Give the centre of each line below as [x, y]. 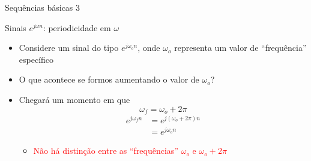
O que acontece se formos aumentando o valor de [109, 79]
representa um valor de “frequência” [240, 48]
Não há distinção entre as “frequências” [106, 151]
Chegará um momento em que [74, 99]
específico [36, 59]
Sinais [16, 27]
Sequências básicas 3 [43, 7]
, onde [149, 48]
